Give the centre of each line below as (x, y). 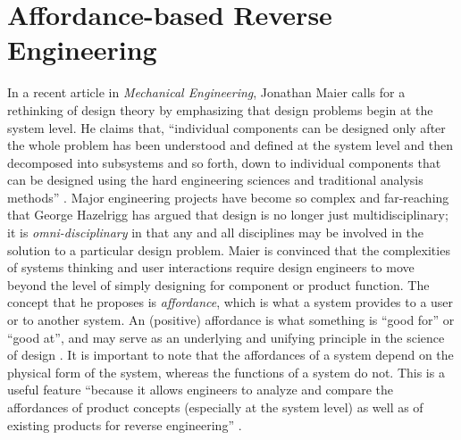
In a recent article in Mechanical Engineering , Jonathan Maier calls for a (206, 92)
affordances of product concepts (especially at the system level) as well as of (215, 407)
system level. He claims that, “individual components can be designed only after (226, 127)
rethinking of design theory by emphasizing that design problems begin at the (220, 109)
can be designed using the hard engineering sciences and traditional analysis (215, 180)
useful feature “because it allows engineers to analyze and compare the (201, 390)
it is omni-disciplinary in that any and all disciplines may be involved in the (216, 232)
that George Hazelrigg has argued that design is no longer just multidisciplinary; (228, 215)
